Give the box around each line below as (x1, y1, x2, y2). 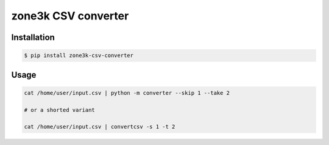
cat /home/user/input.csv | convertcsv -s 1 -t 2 (24, 123, 175, 130)
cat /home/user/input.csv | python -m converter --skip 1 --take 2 (24, 89, 230, 96)
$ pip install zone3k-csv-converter (24, 52, 134, 59)
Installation (11, 32, 55, 42)
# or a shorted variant (24, 106, 96, 113)
